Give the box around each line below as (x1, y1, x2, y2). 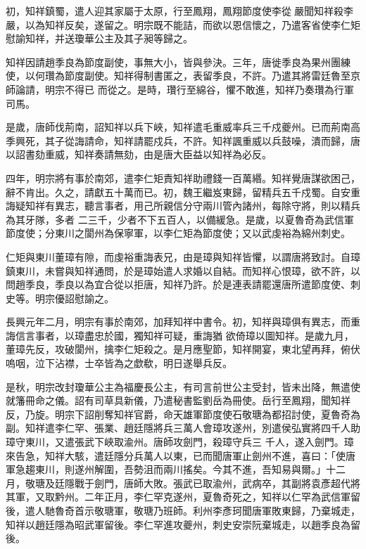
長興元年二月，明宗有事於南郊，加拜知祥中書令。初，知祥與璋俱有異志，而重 (6, 314, 360, 329)
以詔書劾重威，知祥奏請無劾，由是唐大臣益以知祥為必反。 (6, 147, 272, 162)
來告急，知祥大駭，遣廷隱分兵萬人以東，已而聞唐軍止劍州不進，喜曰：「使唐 (6, 448, 355, 463)
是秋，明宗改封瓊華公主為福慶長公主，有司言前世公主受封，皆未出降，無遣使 (6, 379, 360, 394)
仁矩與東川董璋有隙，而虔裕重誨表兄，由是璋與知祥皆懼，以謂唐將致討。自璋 (6, 249, 360, 264)
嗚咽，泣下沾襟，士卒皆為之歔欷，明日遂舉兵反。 (6, 356, 232, 370)
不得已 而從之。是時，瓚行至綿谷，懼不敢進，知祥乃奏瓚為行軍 (64, 82, 354, 96)
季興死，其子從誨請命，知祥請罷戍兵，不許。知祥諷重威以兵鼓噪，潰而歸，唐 (6, 133, 360, 148)
